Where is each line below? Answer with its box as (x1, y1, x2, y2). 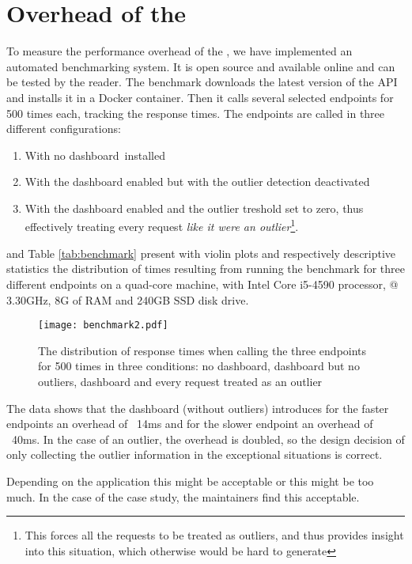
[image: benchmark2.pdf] (38, 320, 168, 331)
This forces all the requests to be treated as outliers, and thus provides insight (25, 527, 404, 543)
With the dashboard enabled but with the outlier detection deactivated (25, 173, 370, 190)
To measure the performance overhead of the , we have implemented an (6, 43, 353, 59)
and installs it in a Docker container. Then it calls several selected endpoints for (6, 89, 394, 105)
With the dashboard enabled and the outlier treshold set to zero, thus (25, 199, 364, 216)
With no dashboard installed (25, 146, 165, 163)
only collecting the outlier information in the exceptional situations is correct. (6, 446, 383, 463)
